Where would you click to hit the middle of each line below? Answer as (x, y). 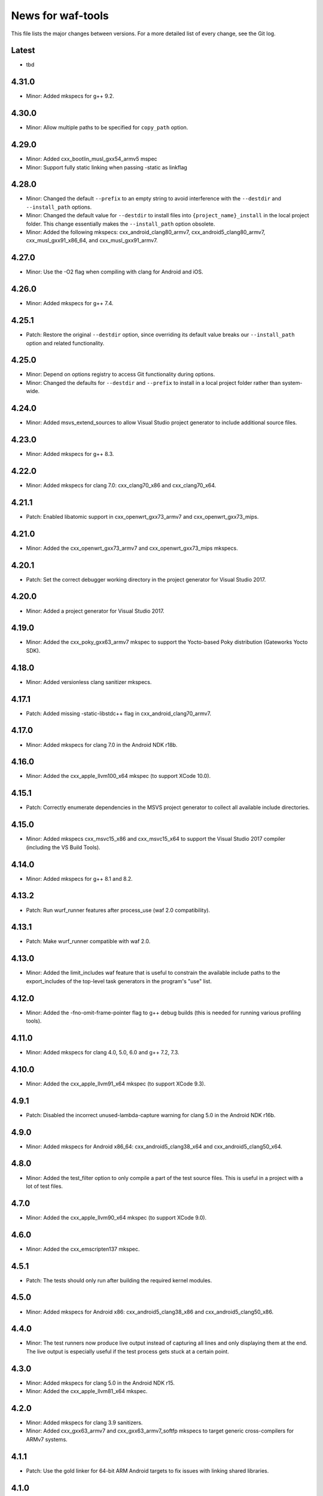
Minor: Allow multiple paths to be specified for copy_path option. (107, 127)
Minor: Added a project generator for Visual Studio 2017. (95, 611)
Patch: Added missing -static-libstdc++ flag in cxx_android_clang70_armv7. (119, 713)
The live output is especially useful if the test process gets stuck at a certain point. (128, 1351)
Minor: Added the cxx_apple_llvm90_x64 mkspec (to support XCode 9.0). (116, 1217)
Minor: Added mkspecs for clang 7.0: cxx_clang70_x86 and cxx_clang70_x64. (121, 485)
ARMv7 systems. (47, 1439)
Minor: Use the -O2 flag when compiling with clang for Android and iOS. (115, 272)
